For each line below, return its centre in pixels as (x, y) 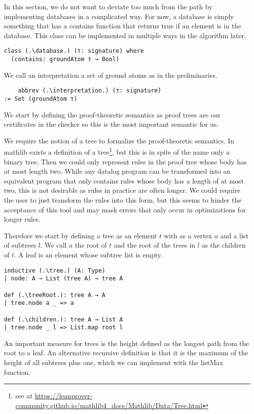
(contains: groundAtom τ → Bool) (65, 59)
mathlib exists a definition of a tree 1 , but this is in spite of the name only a (117, 151)
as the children (224, 245)
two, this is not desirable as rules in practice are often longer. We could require (122, 190)
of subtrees (20, 245)
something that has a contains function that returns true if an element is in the (123, 26)
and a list (234, 235)
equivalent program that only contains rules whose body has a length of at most (124, 180)
